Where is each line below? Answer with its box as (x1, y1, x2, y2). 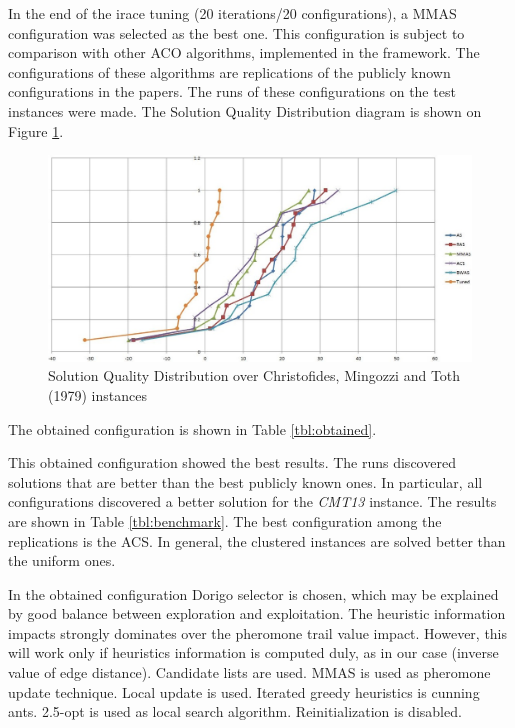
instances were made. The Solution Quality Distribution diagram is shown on (8, 100, 482, 121)
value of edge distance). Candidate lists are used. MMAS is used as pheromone (8, 662, 491, 683)
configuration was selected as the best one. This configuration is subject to (8, 22, 465, 43)
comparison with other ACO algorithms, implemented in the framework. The (8, 42, 480, 63)
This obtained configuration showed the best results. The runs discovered (8, 452, 456, 473)
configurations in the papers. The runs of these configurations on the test (8, 81, 456, 102)
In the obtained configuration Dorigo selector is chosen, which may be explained (8, 583, 499, 604)
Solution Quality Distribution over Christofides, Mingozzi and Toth (48, 365, 461, 386)
